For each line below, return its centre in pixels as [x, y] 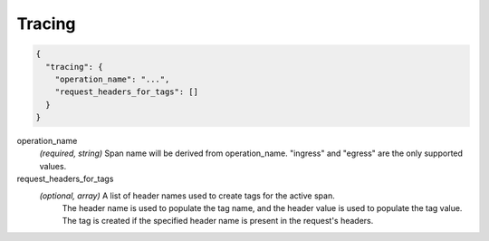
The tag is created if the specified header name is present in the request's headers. [218, 221]
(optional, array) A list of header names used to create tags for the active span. [187, 196]
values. [53, 166]
